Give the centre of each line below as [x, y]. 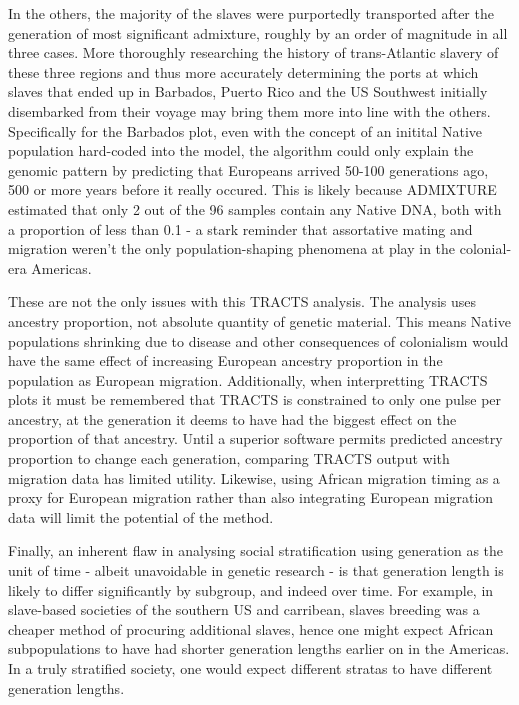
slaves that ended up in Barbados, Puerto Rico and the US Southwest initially [248, 91]
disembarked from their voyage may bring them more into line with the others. [249, 110]
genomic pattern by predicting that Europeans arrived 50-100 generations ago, [248, 169]
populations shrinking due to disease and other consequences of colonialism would [258, 340]
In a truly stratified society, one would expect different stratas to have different [250, 668]
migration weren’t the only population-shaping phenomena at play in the [232, 248]
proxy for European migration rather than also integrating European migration [251, 497]
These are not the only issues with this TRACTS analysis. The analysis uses [242, 301]
